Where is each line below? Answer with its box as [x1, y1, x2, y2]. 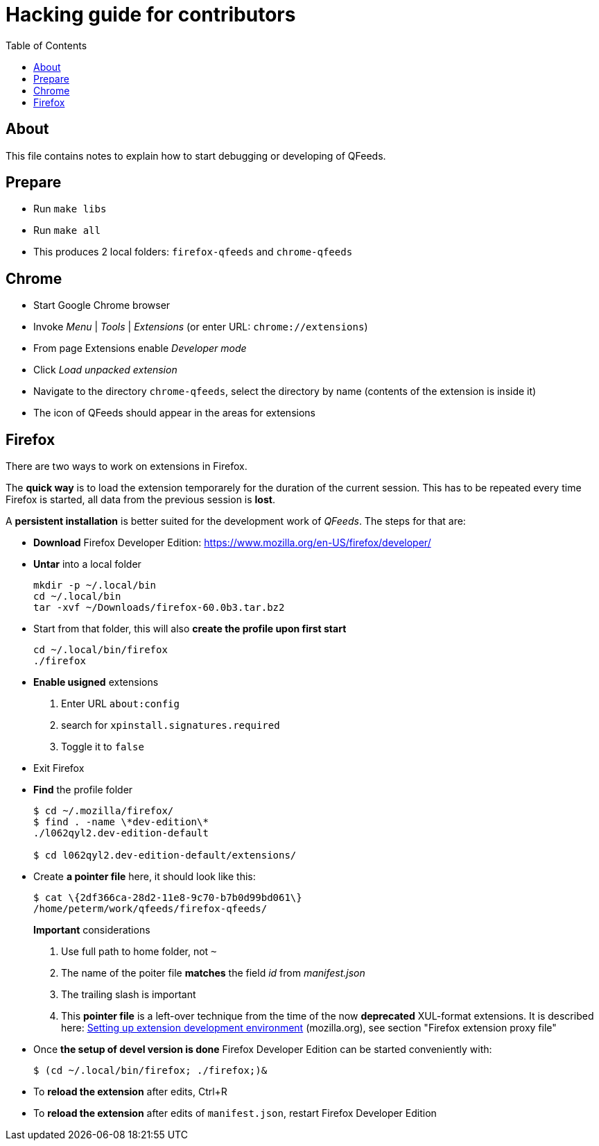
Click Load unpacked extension [33, 364, 177, 376]
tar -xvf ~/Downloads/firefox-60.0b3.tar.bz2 [33, 602, 285, 614]
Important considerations [33, 924, 150, 936]
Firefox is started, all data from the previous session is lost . [6, 494, 275, 506]
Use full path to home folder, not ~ [61, 945, 217, 958]
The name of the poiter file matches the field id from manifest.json [61, 967, 365, 979]
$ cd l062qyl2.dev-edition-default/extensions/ [33, 850, 297, 861]
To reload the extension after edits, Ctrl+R [33, 1086, 227, 1098]
